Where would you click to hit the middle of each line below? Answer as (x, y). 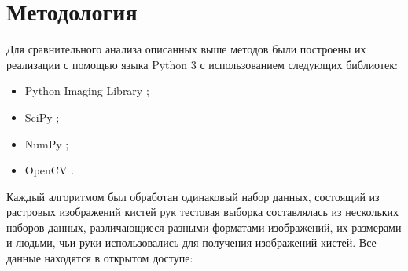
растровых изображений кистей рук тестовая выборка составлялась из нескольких (203, 212)
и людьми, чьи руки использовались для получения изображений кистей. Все (191, 242)
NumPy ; (47, 143)
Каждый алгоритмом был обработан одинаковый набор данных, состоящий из (193, 196)
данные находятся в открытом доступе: (100, 258)
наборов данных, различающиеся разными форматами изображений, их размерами (204, 227)
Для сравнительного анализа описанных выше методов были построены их (186, 49)
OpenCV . (50, 170)
